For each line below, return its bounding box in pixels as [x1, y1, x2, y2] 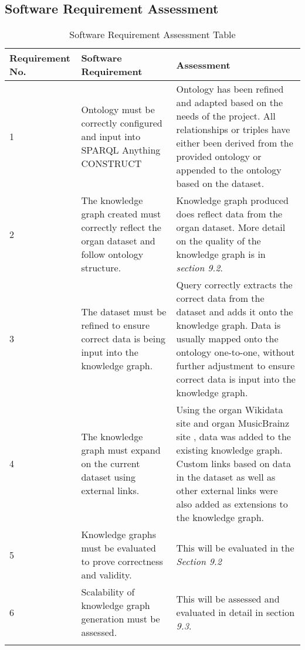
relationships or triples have [176, 122, 290, 137]
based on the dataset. [176, 176, 265, 190]
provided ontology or [176, 149, 262, 164]
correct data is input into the [176, 372, 296, 386]
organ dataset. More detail [176, 220, 286, 234]
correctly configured [81, 115, 162, 130]
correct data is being [81, 332, 166, 346]
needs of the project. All [176, 109, 276, 123]
